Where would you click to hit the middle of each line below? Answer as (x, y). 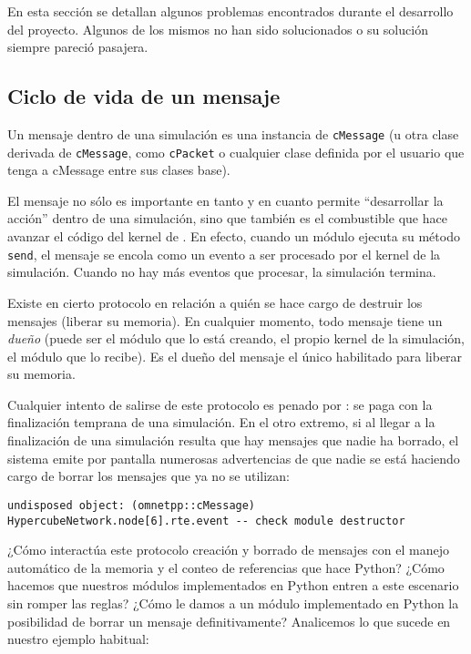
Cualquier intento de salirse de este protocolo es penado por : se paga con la (220, 404)
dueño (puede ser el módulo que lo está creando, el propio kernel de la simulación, (236, 338)
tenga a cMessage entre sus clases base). (119, 170)
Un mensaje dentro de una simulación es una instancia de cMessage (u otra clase (233, 133)
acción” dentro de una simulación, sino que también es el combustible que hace (227, 218)
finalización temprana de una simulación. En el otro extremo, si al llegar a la (221, 422)
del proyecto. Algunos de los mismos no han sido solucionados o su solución (218, 29)
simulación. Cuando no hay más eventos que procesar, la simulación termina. (222, 272)
